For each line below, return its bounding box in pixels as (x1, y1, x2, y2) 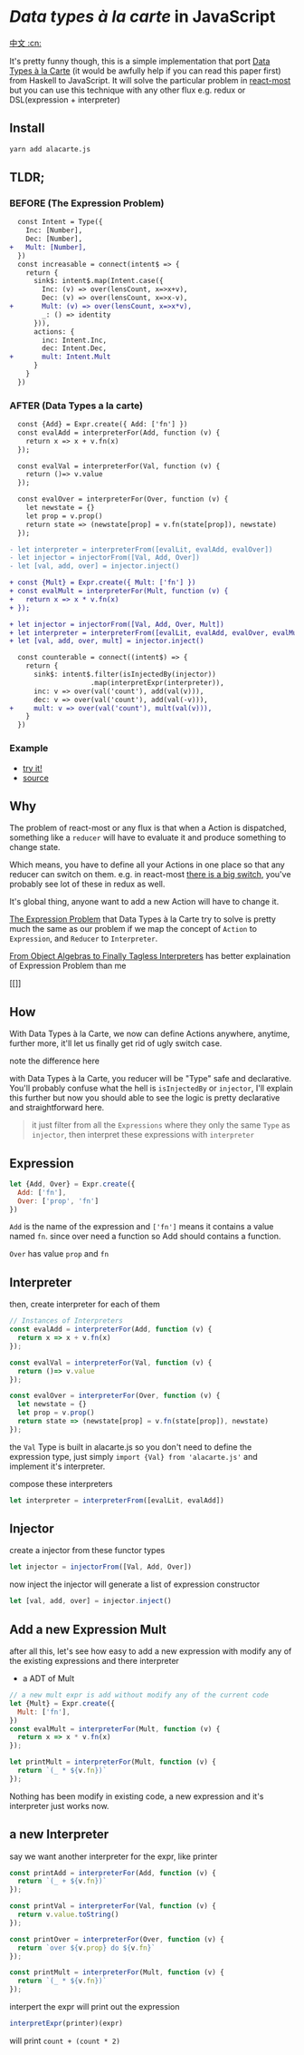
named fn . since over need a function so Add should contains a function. (9, 1231, 281, 1242)
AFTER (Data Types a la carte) (9, 399, 144, 412)
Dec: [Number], (25, 234, 83, 244)
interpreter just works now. (9, 1800, 109, 1811)
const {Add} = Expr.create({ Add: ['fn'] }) (17, 420, 188, 429)
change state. (9, 842, 61, 853)
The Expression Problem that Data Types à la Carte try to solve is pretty (9, 914, 276, 925)
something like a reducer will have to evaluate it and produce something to (9, 832, 287, 843)
